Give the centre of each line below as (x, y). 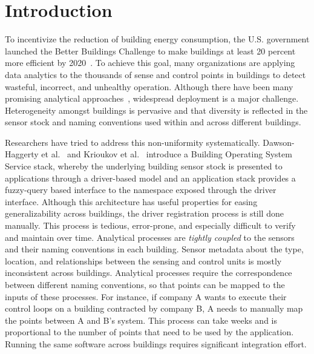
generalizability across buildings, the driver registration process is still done (144, 213)
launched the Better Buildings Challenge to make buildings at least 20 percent (150, 51)
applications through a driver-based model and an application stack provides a (150, 178)
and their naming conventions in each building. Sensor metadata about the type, (154, 249)
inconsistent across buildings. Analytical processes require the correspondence (149, 273)
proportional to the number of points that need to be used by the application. (149, 332)
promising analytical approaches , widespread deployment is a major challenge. (152, 98)
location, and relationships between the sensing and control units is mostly (143, 261)
